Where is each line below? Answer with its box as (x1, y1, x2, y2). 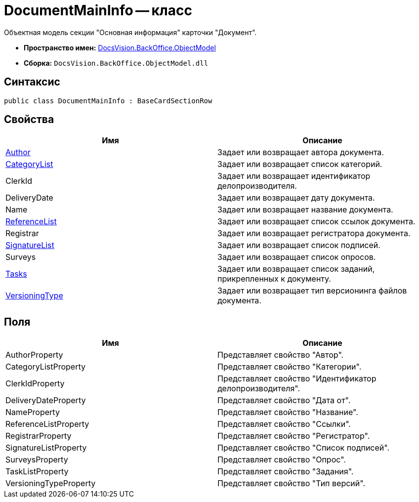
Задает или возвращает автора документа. (217, 147, 384, 158)
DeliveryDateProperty (5, 395, 86, 406)
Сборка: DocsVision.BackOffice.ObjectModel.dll (24, 58, 209, 67)
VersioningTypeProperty (5, 478, 96, 489)
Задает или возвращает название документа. (217, 205, 393, 215)
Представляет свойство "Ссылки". (217, 419, 351, 429)
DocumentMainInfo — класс (4, 2, 192, 19)
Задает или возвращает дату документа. (217, 193, 375, 203)
